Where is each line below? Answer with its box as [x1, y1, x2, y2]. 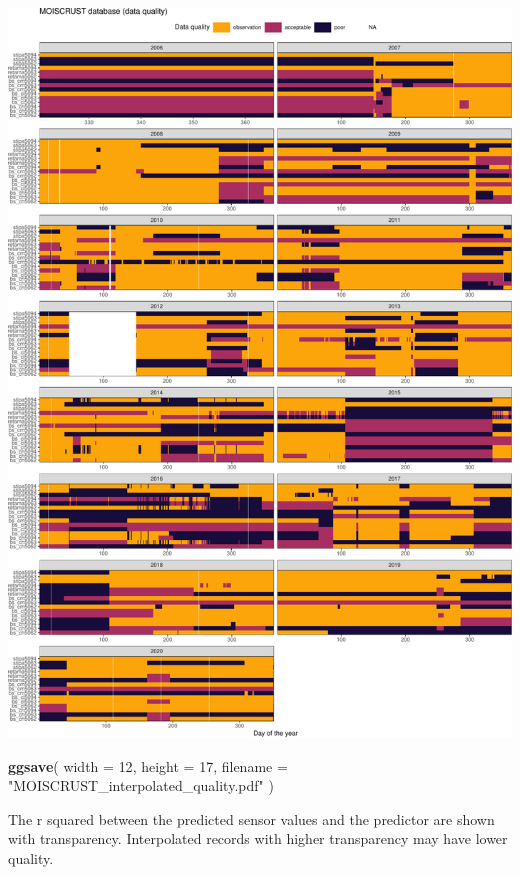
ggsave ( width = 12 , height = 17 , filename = [8, 755, 288, 776]
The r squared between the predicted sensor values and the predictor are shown [8, 808, 495, 829]
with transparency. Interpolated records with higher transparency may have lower [8, 828, 508, 849]
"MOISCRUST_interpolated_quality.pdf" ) [8, 775, 274, 796]
